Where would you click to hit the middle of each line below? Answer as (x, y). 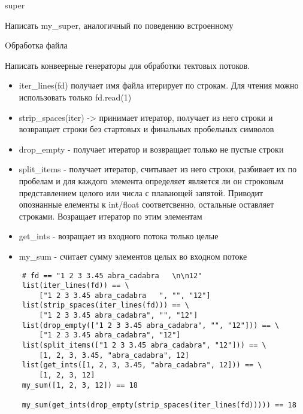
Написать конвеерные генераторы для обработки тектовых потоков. (128, 65)
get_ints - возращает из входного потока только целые (119, 236)
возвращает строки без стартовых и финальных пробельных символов (146, 129)
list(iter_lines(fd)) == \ (75, 286)
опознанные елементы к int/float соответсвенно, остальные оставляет (146, 204)
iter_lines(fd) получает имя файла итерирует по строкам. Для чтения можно (159, 85)
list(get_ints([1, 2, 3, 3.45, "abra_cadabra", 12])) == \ (142, 365)
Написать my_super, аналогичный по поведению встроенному (119, 25)
